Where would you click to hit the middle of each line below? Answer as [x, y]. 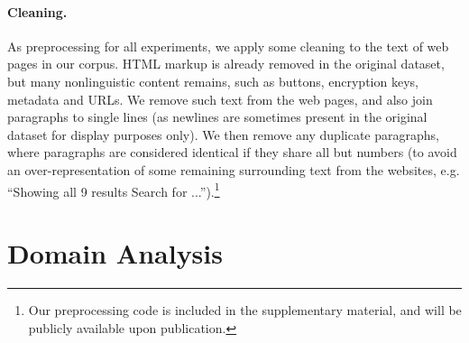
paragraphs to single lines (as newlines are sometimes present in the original [217, 117]
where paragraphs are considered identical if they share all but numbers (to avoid [232, 152]
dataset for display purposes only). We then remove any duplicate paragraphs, [223, 134]
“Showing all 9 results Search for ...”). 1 [114, 190]
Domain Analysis [115, 252]
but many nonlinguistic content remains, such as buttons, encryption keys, [213, 81]
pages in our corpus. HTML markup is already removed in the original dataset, [226, 64]
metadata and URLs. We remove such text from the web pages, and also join [220, 99]
